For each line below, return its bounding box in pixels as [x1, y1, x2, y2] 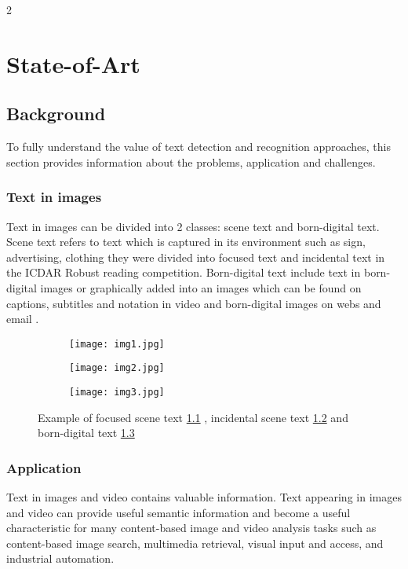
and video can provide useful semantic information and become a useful [6, 504, 351, 520]
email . [6, 310, 39, 327]
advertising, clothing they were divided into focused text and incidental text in [6, 248, 385, 265]
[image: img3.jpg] [69, 387, 165, 398]
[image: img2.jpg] [69, 362, 165, 374]
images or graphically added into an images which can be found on [40, 279, 362, 296]
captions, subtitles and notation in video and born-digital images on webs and [6, 295, 381, 311]
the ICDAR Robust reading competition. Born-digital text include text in [6, 264, 361, 281]
